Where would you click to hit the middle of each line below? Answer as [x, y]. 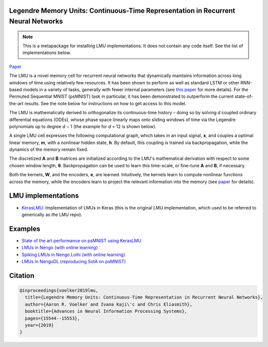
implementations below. [47, 53]
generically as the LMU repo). [52, 214]
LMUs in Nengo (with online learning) [60, 248]
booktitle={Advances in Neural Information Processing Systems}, [106, 311]
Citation [22, 276]
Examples [25, 229]
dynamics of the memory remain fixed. [49, 149]
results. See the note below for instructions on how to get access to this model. [105, 103]
